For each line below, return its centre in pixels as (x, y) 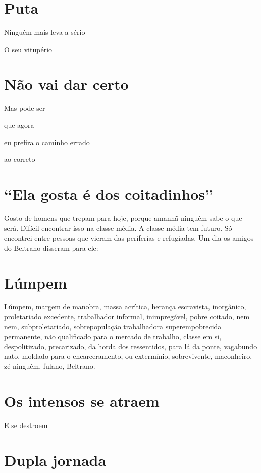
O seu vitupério (28, 49)
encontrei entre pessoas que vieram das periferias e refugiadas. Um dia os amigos (129, 238)
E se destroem (26, 425)
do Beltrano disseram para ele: (51, 247)
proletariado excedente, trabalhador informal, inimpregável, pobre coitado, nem (127, 317)
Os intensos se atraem (82, 400)
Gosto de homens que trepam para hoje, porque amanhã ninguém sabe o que (123, 218)
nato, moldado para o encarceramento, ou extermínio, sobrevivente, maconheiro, (128, 356)
